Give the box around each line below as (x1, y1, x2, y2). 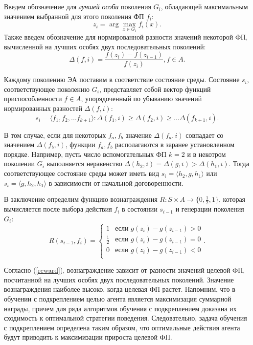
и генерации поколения (175, 204, 244, 214)
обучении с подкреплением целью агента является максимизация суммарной (4, 294, 231, 303)
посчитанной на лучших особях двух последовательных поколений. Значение (4, 274, 234, 284)
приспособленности (4, 93, 62, 104)
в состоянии (122, 204, 158, 214)
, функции (65, 139, 95, 150)
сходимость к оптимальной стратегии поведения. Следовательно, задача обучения (4, 313, 247, 323)
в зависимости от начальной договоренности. (48, 177, 184, 188)
